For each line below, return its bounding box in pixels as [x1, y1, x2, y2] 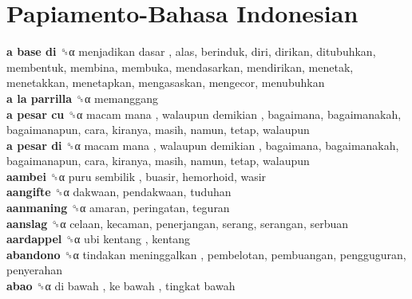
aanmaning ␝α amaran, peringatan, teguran [6, 199, 230, 216]
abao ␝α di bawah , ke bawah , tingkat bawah [6, 277, 236, 294]
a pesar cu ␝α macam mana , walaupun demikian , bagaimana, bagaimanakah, [6, 105, 402, 122]
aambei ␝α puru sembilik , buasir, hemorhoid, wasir [6, 167, 267, 184]
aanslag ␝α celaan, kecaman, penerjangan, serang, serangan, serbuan [6, 214, 349, 231]
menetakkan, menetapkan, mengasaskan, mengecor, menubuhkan [6, 74, 325, 91]
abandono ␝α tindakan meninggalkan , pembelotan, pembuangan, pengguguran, [6, 246, 406, 262]
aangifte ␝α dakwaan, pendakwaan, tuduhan [6, 183, 232, 200]
